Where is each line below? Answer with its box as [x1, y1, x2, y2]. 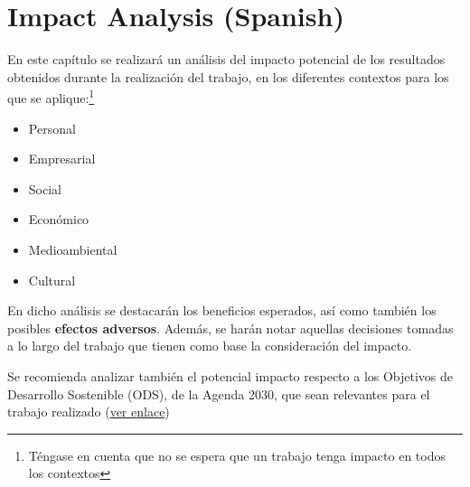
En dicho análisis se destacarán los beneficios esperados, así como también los [7, 301, 437, 320]
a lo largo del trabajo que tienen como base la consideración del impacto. [7, 336, 412, 355]
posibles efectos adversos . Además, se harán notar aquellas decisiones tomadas [7, 318, 454, 337]
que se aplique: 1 [7, 86, 95, 107]
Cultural [28, 270, 76, 289]
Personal [28, 118, 76, 137]
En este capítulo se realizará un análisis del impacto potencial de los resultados [7, 50, 446, 69]
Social [28, 179, 61, 198]
